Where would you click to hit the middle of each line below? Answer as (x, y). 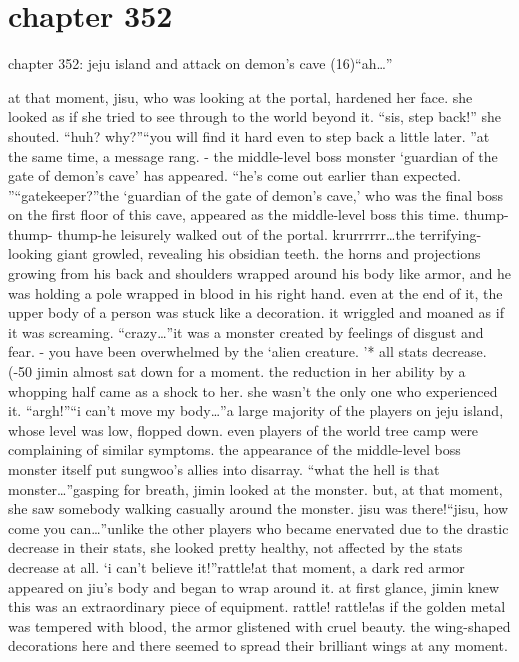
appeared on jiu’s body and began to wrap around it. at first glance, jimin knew (254, 586)
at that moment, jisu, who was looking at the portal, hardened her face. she (240, 96)
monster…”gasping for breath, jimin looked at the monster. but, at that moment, (255, 488)
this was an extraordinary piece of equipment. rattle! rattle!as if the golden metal (257, 606)
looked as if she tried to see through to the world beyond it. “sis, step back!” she (254, 116)
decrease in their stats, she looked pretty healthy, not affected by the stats (235, 547)
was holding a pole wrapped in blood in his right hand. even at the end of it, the (255, 292)
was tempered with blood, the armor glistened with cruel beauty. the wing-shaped (259, 625)
